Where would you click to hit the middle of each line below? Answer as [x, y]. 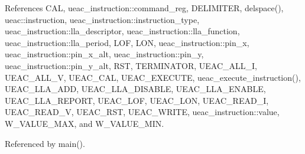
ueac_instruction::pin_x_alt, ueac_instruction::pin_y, [104, 54]
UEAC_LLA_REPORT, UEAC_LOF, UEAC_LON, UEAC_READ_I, [137, 100]
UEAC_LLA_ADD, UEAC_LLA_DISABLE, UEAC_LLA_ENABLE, [135, 89]
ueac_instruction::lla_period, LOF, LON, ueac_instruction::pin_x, [127, 42]
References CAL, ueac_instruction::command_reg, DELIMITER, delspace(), [144, 8]
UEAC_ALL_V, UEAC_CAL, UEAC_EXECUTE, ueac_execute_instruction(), [153, 77]
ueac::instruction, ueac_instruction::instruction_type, [102, 19]
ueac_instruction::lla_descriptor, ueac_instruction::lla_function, [122, 31]
